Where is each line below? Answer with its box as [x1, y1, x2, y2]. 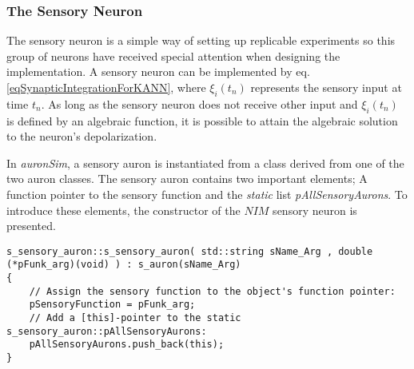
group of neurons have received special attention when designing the [6, 47, 340, 64]
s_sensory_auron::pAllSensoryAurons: [6, 325, 207, 337]
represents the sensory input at [250, 79, 402, 95]
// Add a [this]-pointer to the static [29, 312, 241, 324]
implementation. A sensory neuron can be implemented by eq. [6, 63, 310, 80]
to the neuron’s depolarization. [6, 128, 157, 145]
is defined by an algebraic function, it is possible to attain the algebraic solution [6, 112, 398, 129]
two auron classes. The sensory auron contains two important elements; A [6, 170, 368, 187]
